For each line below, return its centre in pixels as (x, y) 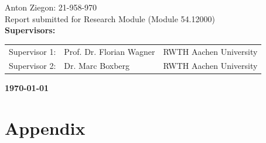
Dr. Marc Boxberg (97, 66)
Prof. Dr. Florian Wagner (110, 51)
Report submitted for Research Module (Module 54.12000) (110, 18)
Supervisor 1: (33, 51)
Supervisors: (30, 30)
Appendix (45, 128)
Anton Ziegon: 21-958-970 (51, 7)
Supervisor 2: (33, 66)
